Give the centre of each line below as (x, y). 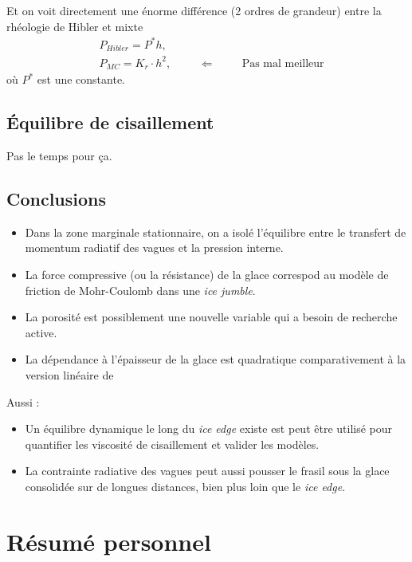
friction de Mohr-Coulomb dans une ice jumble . (140, 290)
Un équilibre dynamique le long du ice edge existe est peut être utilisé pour (209, 428)
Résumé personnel (109, 541)
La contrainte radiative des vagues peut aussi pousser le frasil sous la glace (207, 471)
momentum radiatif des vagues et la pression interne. (154, 248)
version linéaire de (69, 374)
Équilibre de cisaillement (110, 122)
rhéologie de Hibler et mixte (75, 26)
